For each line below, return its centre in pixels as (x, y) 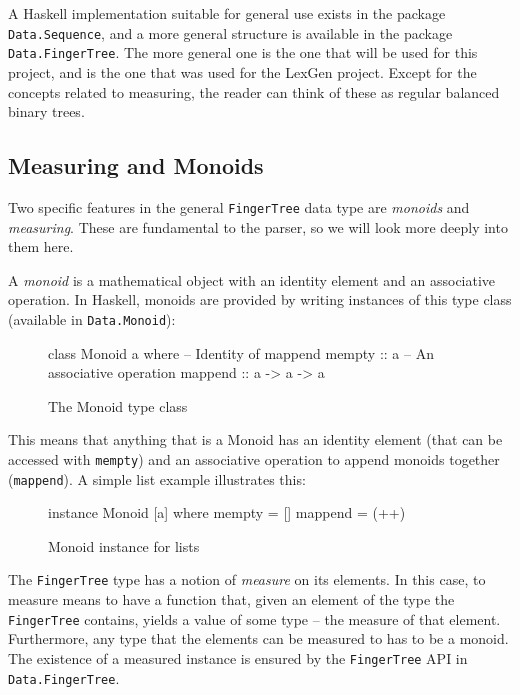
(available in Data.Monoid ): (92, 318)
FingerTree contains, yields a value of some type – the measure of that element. (254, 618)
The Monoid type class (118, 405)
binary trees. (46, 111)
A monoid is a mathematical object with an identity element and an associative (252, 279)
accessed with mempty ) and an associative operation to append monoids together (254, 458)
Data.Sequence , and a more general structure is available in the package (230, 32)
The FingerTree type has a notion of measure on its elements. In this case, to (247, 579)
